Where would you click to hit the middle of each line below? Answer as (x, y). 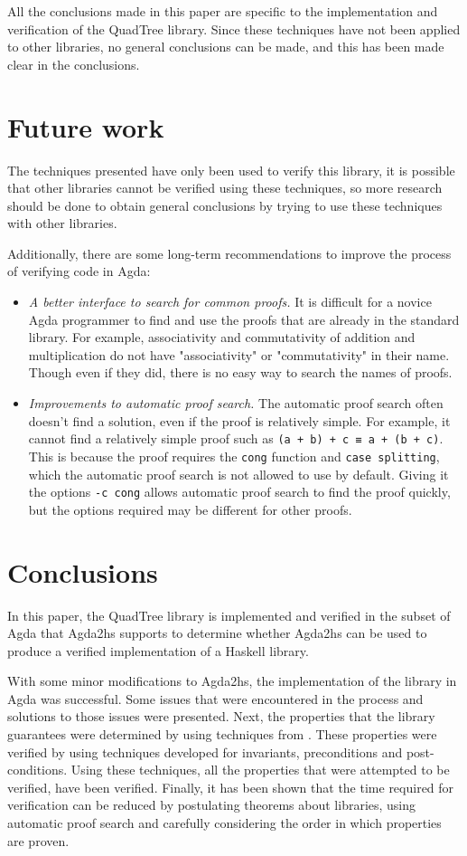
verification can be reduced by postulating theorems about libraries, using (212, 805)
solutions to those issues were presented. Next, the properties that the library (221, 716)
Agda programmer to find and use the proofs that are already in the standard (244, 319)
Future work (86, 126)
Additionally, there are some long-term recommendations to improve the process (229, 253)
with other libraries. (62, 223)
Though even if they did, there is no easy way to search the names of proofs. (240, 372)
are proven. (38, 840)
